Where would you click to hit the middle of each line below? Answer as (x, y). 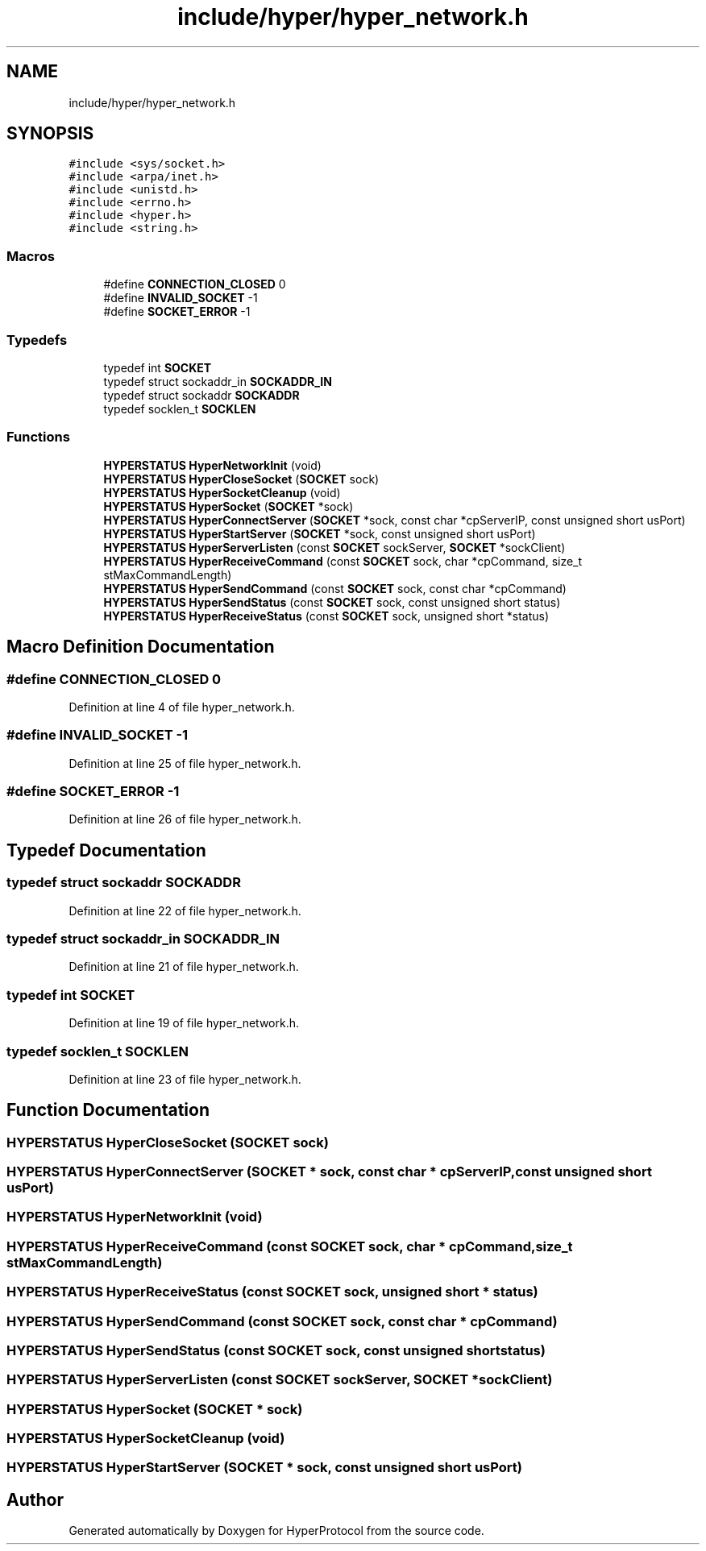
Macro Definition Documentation (141, 647)
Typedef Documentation (106, 850)
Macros (31, 256)
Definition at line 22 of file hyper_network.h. (185, 910)
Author (35, 1499)
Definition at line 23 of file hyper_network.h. (185, 1079)
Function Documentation (108, 1110)
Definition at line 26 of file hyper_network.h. (185, 819)
